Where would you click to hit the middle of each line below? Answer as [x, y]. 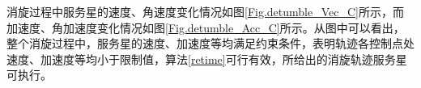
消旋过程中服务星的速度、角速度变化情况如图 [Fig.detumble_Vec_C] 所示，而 [205, 11]
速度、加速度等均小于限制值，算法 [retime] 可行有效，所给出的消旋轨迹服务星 [207, 59]
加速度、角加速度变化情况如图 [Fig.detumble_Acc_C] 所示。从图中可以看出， [206, 27]
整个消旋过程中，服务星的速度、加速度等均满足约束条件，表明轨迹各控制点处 [210, 43]
